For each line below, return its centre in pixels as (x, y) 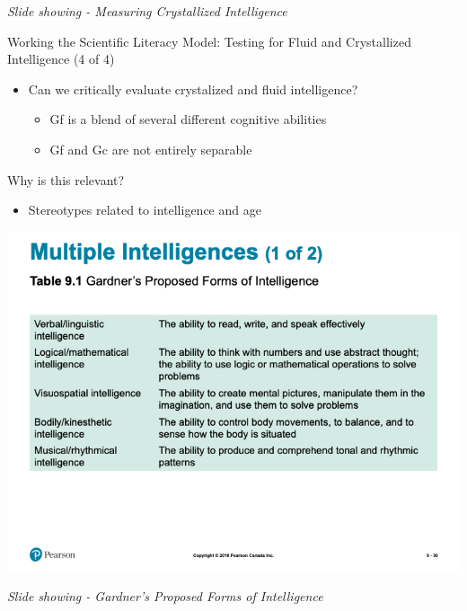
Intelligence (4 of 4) (61, 59)
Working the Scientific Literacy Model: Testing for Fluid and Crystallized (209, 41)
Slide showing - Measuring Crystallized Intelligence (147, 11)
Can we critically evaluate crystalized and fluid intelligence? (193, 89)
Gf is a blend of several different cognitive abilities (188, 119)
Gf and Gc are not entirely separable (151, 149)
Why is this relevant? (66, 179)
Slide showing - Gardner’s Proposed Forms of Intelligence (165, 596)
